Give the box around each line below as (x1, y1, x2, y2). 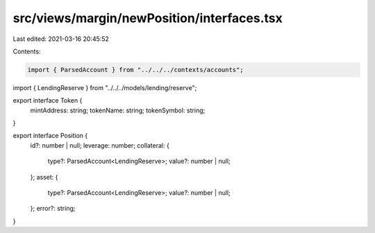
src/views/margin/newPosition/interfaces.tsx (12, 10, 283, 26)
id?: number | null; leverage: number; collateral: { (30, 141, 169, 149)
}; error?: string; (30, 205, 76, 213)
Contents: (12, 47, 41, 55)
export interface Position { (12, 132, 88, 140)
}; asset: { (30, 173, 58, 181)
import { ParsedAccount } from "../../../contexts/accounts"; (27, 66, 244, 74)
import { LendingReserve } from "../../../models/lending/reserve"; (12, 83, 197, 92)
